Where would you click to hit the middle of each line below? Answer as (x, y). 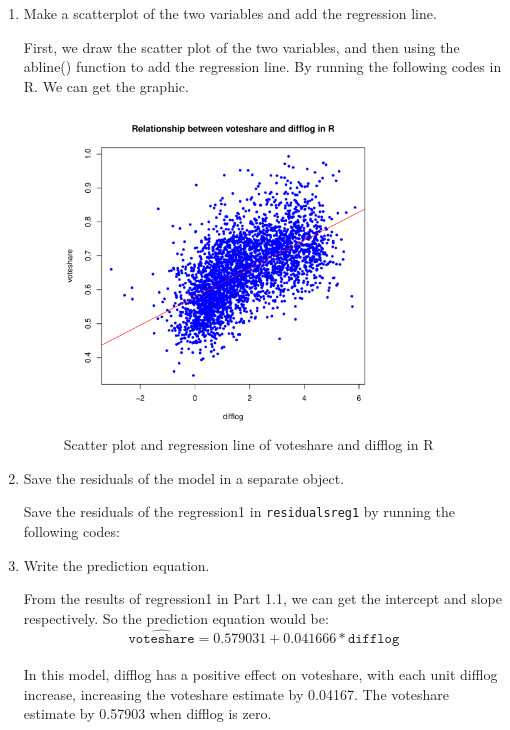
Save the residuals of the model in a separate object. (184, 477)
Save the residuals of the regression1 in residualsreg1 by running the (239, 511)
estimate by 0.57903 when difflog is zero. (147, 713)
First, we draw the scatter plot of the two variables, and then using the (241, 46)
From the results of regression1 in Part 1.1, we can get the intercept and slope (262, 598)
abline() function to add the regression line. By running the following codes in (262, 66)
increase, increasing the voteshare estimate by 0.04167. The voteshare (236, 693)
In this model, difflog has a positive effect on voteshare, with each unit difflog (260, 674)
